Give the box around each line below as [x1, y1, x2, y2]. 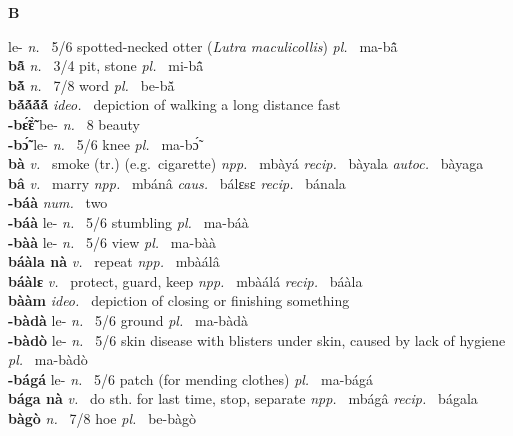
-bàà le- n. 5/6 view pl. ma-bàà [8, 231, 216, 252]
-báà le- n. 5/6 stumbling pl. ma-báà [8, 211, 249, 232]
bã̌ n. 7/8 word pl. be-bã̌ [8, 74, 175, 95]
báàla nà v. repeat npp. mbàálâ [8, 251, 220, 272]
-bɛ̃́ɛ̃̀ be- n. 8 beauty [8, 113, 140, 134]
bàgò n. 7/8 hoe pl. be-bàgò [8, 407, 196, 428]
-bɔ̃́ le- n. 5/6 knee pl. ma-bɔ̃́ [8, 133, 199, 154]
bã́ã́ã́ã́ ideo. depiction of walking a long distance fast [8, 94, 341, 115]
